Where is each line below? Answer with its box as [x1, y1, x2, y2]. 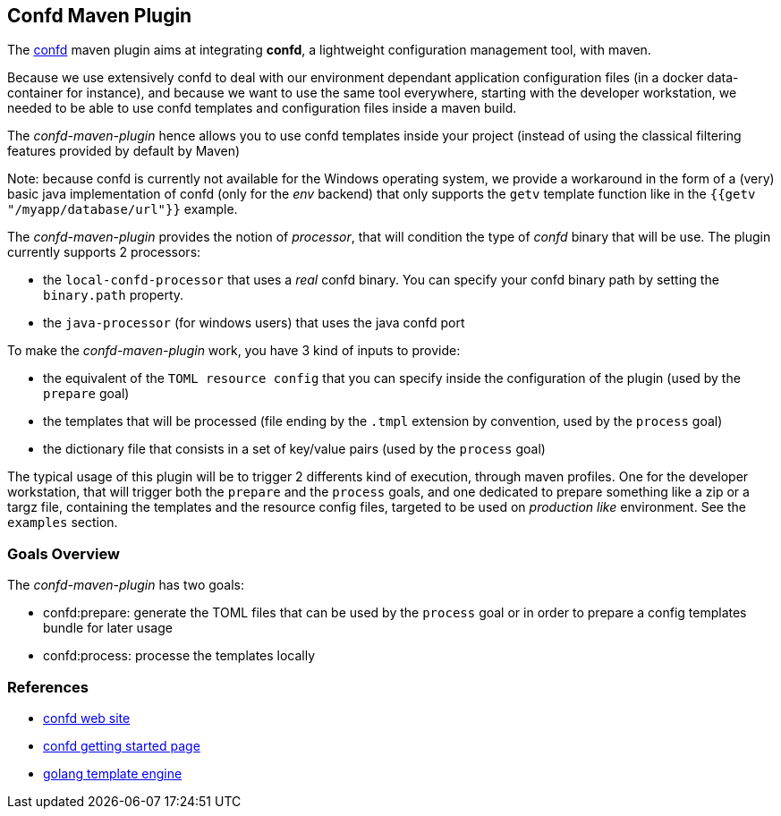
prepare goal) [43, 386, 130, 402]
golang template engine [43, 765, 183, 781]
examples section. [7, 514, 118, 531]
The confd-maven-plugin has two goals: [7, 577, 245, 593]
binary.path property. [43, 287, 184, 303]
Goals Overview [7, 544, 120, 563]
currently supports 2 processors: [7, 244, 201, 260]
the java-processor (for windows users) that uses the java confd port [43, 315, 465, 331]
